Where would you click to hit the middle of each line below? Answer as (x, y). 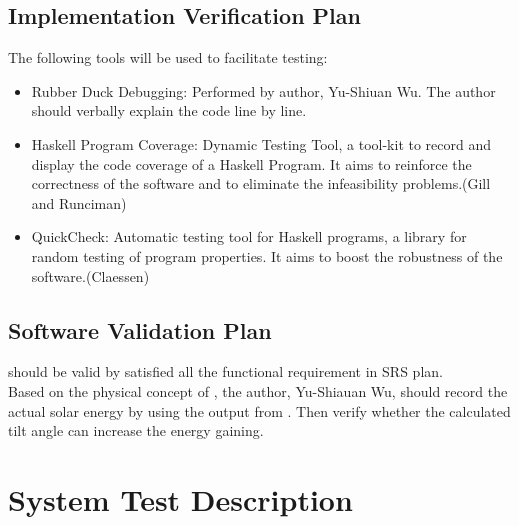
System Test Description (180, 498)
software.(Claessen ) (90, 275)
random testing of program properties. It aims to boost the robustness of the (267, 255)
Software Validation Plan (140, 329)
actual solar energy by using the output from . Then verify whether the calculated (259, 410)
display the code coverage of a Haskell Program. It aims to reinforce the (251, 163)
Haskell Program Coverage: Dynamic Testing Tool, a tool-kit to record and (261, 143)
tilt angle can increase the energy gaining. (136, 430)
